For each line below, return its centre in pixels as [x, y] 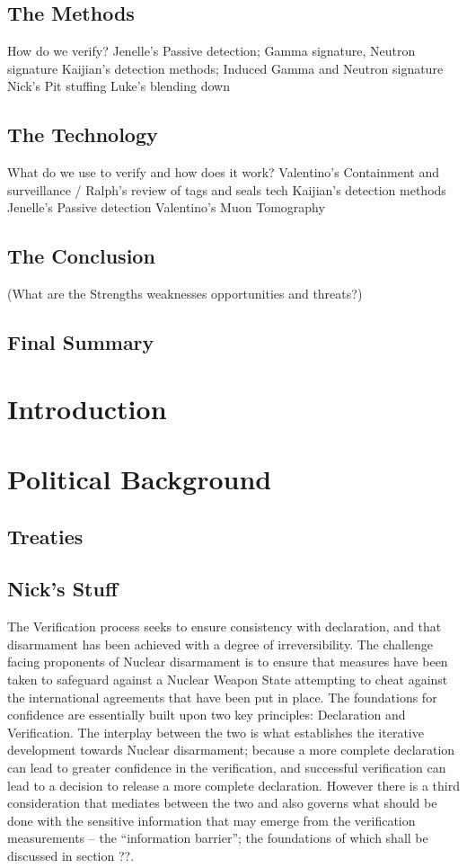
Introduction [87, 408]
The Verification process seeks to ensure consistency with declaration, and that [225, 626]
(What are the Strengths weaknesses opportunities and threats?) [185, 294]
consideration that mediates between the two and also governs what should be [222, 803]
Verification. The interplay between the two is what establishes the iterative [216, 732]
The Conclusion [81, 256]
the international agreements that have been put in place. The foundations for [222, 697]
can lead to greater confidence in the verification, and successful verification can [227, 768]
